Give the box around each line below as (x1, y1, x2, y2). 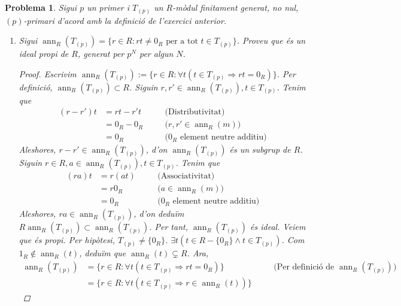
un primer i (87, 1, 130, 13)
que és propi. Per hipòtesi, (19, 234, 115, 246)
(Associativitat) (157, 172, 215, 181)
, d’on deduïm (133, 207, 184, 220)
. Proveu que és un (236, 34, 306, 47)
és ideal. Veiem (250, 220, 306, 233)
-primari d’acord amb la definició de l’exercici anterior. (23, 14, 227, 26)
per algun (139, 47, 174, 60)
